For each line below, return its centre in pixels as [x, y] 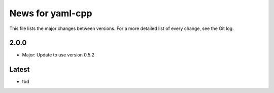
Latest [20, 69]
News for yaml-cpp [51, 13]
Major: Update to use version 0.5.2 [58, 55]
